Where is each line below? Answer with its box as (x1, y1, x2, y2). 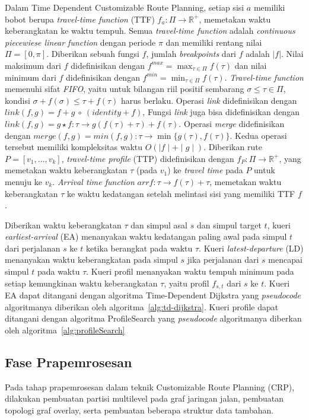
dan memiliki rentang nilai (165, 36, 262, 48)
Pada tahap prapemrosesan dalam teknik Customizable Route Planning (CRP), (5, 380, 295, 393)
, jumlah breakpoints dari (146, 47, 237, 60)
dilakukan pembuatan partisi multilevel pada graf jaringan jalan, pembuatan (5, 392, 284, 405)
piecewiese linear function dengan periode (5, 36, 156, 48)
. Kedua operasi (230, 129, 287, 141)
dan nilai (234, 59, 267, 71)
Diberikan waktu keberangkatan (5, 218, 122, 231)
